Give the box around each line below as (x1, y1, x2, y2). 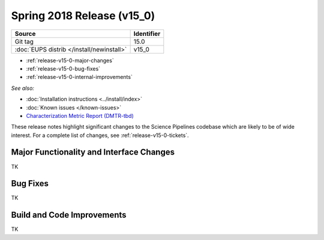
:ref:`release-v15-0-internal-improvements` (26, 74, 133, 81)
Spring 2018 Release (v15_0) (11, 9, 155, 22)
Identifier (133, 29, 161, 38)
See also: (11, 84, 34, 92)
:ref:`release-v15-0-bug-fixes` (26, 65, 101, 72)
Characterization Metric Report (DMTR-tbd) (26, 112, 134, 119)
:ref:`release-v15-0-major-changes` (26, 57, 114, 64)
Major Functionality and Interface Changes (11, 147, 175, 157)
